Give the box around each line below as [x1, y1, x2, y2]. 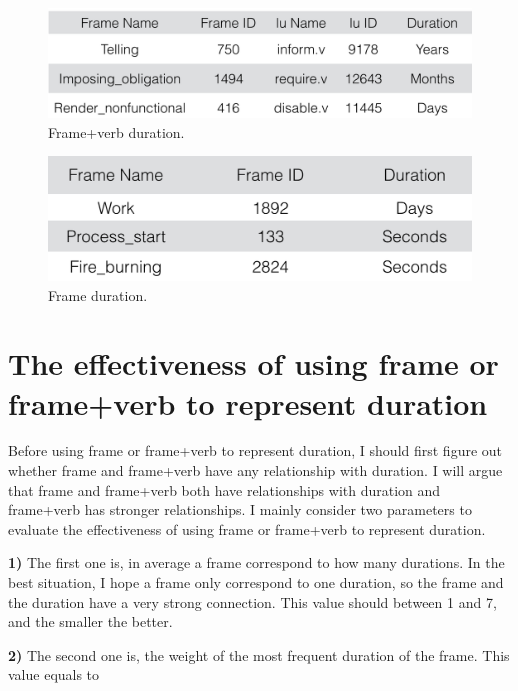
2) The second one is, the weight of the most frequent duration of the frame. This [8, 644, 510, 665]
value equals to [8, 664, 100, 685]
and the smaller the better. [8, 611, 173, 632]
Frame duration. [48, 284, 148, 305]
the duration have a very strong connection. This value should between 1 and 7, [8, 591, 497, 612]
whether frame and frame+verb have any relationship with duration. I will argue [8, 460, 503, 481]
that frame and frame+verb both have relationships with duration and [8, 479, 441, 500]
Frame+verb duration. [48, 121, 185, 142]
